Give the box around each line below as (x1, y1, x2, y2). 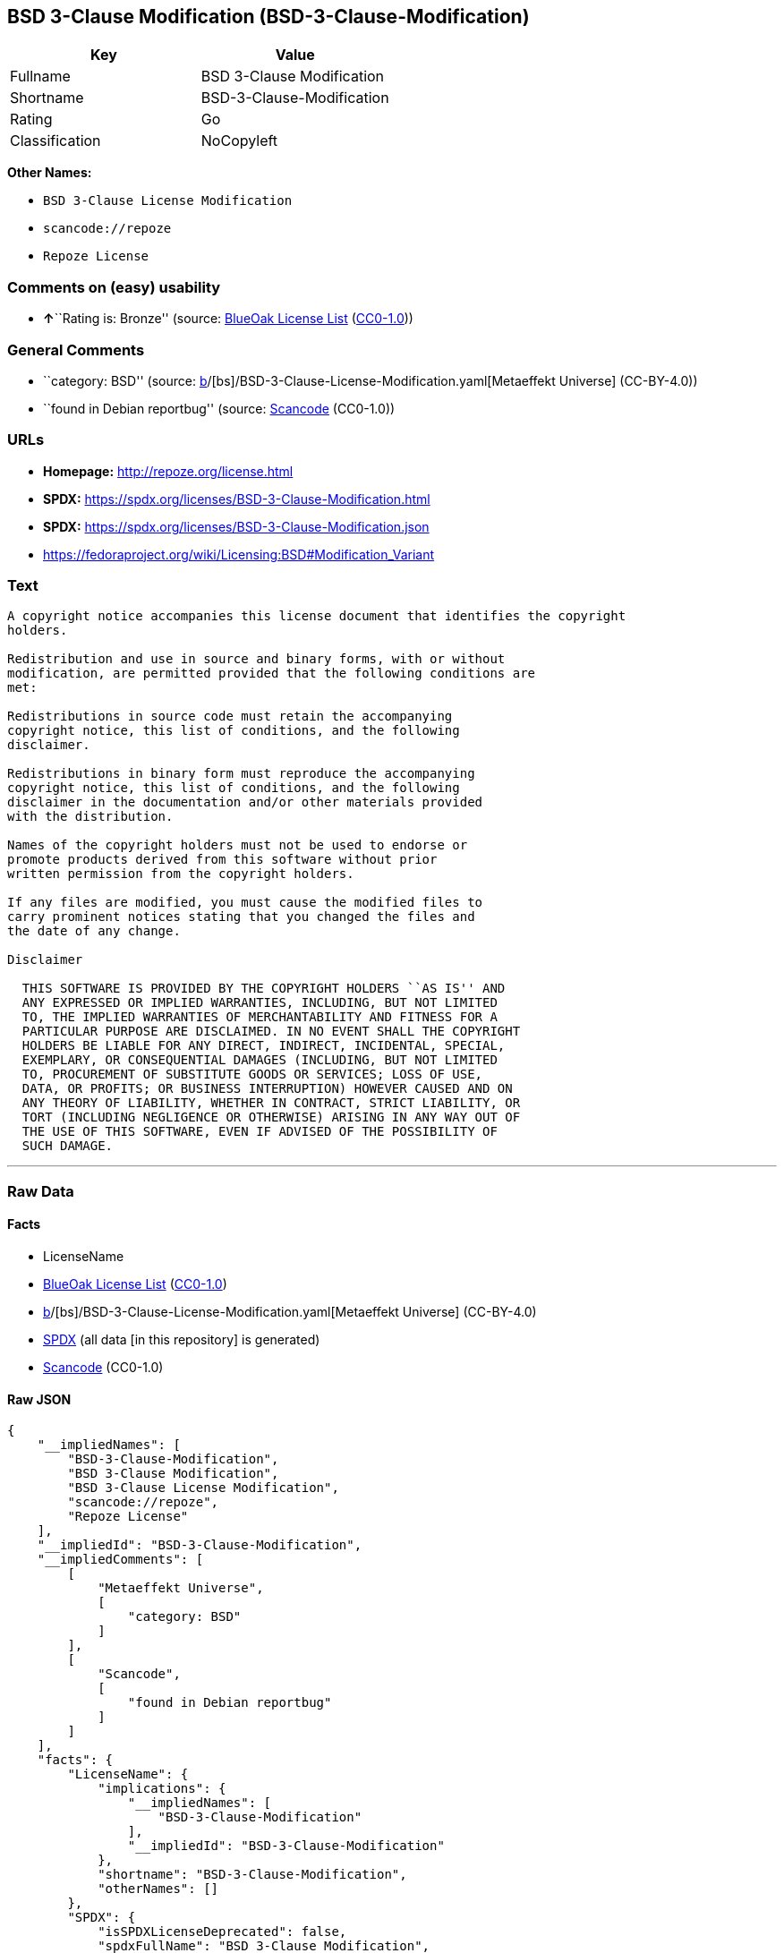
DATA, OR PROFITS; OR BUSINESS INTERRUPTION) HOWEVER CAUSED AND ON (21, 1081, 513, 1096)
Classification (10, 132, 101, 150)
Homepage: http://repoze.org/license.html (43, 463, 294, 479)
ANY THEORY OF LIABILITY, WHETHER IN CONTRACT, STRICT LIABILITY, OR (21, 1096, 521, 1111)
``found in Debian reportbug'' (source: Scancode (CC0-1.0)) (43, 400, 396, 416)
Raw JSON (7, 1391, 72, 1407)
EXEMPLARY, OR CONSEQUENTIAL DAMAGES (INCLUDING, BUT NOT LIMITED (21, 1053, 498, 1068)
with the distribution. (7, 809, 174, 824)
